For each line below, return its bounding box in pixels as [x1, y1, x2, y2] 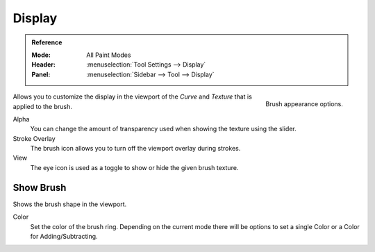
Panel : [31, 70, 51, 78]
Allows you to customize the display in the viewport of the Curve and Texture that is [12, 92, 253, 101]
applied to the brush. [12, 102, 73, 110]
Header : [31, 60, 56, 69]
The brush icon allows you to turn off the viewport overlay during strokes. [30, 144, 241, 153]
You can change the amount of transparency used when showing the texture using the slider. [30, 125, 297, 133]
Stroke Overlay [12, 134, 56, 142]
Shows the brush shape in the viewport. [12, 200, 127, 208]
